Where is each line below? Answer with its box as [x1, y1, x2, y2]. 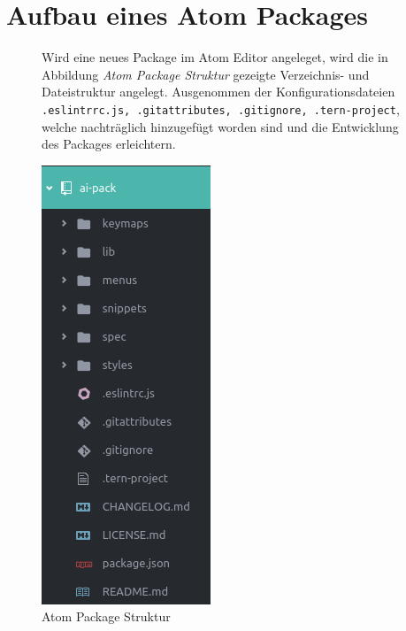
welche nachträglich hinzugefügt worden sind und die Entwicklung [42, 117, 399, 135]
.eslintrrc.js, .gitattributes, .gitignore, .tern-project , [42, 99, 400, 118]
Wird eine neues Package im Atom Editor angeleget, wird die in [42, 48, 388, 66]
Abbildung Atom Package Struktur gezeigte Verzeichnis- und [42, 65, 370, 83]
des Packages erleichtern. [42, 135, 176, 153]
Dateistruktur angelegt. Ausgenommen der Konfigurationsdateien [42, 82, 395, 101]
